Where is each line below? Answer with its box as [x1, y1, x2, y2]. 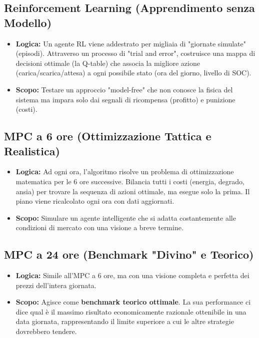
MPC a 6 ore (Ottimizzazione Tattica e [4, 128, 211, 144]
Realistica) [4, 143, 60, 158]
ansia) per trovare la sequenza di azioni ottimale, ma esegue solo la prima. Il [15, 186, 250, 196]
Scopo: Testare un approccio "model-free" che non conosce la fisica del [15, 84, 233, 94]
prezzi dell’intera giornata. [15, 280, 96, 290]
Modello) [4, 14, 52, 30]
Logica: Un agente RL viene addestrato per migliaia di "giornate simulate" [15, 38, 246, 48]
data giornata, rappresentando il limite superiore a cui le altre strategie [15, 316, 234, 327]
